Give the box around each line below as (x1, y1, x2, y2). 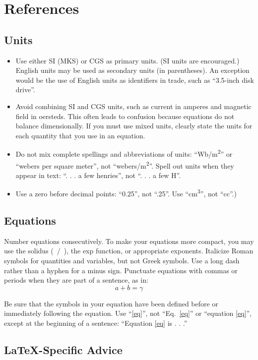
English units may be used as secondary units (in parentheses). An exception (15, 65, 250, 75)
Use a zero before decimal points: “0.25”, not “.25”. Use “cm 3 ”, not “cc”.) (15, 187, 237, 199)
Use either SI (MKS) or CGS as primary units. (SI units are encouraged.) (15, 55, 240, 65)
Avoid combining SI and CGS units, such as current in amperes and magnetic (15, 101, 252, 111)
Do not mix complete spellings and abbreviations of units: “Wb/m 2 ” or (15, 147, 233, 159)
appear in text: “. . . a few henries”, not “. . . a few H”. (15, 170, 181, 180)
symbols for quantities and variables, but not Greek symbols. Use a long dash (4, 255, 240, 266)
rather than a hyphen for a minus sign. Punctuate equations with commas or (4, 265, 238, 275)
